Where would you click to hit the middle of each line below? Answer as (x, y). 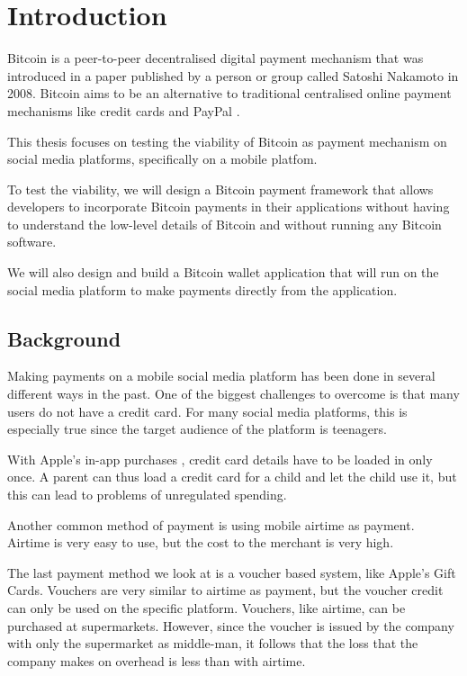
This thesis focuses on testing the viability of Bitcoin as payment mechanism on (227, 141)
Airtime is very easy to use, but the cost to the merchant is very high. (201, 542)
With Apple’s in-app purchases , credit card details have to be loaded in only (220, 459)
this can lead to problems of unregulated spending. (147, 495)
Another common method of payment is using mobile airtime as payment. (211, 524)
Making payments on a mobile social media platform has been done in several (221, 376)
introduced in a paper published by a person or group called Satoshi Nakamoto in (233, 75)
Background (64, 338)
